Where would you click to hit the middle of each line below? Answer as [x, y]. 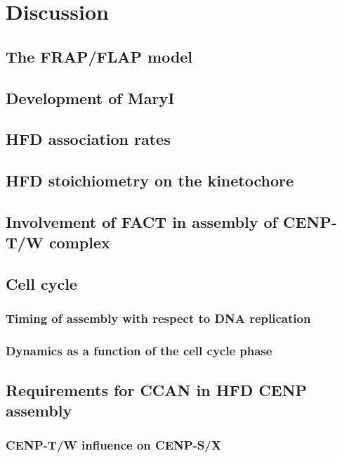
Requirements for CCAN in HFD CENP [157, 389]
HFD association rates [88, 139]
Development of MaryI [90, 97]
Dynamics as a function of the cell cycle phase [139, 351]
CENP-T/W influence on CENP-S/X [113, 445]
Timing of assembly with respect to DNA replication [158, 318]
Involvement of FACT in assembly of [142, 221]
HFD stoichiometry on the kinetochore [150, 180]
